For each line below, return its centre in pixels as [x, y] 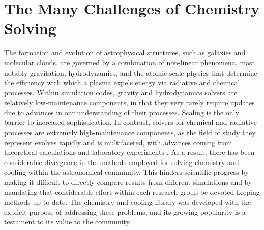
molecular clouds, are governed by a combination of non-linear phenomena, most [130, 62]
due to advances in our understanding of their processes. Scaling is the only [122, 112]
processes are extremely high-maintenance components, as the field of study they [130, 132]
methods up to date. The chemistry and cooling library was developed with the [128, 202]
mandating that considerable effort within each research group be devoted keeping [132, 192]
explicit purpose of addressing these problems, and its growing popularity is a [125, 211]
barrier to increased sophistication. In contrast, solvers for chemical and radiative [130, 122]
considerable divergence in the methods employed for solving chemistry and [122, 162]
